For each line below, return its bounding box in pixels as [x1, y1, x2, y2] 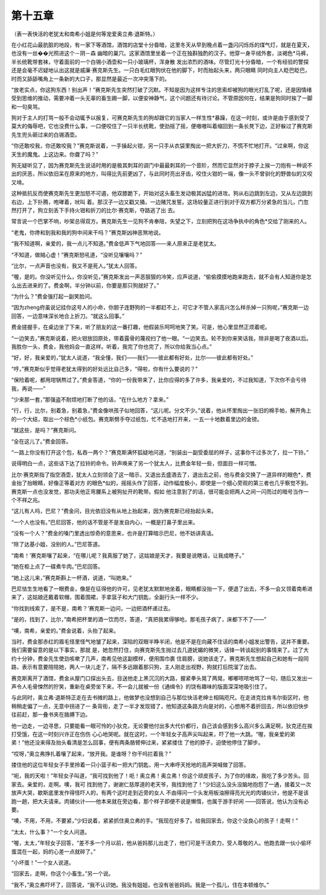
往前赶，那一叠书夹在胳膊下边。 [11, 711, 91, 719]
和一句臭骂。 [11, 103, 43, 110]
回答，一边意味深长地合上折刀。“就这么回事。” [11, 312, 125, 320]
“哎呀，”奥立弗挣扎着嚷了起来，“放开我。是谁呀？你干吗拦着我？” [11, 750, 171, 757]
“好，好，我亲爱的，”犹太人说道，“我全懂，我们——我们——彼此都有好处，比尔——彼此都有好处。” [11, 354, 254, 361]
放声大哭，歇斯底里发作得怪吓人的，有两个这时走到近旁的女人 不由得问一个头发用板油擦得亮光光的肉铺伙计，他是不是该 [11, 789, 309, 796]
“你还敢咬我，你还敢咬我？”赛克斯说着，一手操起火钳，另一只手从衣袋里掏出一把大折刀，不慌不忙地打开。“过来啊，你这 [11, 142, 309, 149]
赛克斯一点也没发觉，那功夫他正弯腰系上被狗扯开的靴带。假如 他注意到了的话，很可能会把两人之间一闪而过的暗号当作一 [11, 488, 309, 495]
